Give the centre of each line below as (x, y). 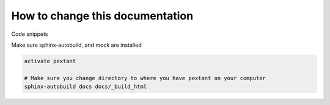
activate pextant (50, 61)
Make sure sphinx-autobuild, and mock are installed (76, 45)
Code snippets (30, 34)
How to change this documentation (102, 16)
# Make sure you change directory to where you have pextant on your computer (145, 78)
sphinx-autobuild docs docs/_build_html (85, 87)
